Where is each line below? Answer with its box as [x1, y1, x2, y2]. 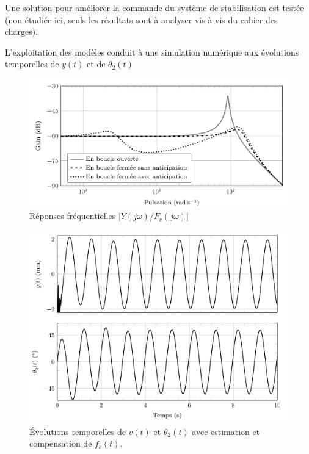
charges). [5, 25, 38, 38]
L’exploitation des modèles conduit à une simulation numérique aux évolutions [5, 45, 299, 58]
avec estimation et [192, 425, 260, 438]
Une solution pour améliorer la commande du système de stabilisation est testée [5, 1, 304, 13]
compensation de [29, 437, 92, 450]
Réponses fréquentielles [29, 209, 116, 222]
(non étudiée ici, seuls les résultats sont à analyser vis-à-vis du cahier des [5, 13, 278, 26]
